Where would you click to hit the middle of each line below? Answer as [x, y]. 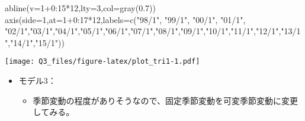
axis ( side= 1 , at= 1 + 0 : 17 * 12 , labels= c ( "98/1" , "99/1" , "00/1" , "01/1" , [125, 19]
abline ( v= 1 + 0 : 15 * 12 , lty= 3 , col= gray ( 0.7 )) [80, 8]
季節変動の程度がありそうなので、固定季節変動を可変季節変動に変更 [166, 100]
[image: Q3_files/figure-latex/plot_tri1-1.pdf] [102, 62]
